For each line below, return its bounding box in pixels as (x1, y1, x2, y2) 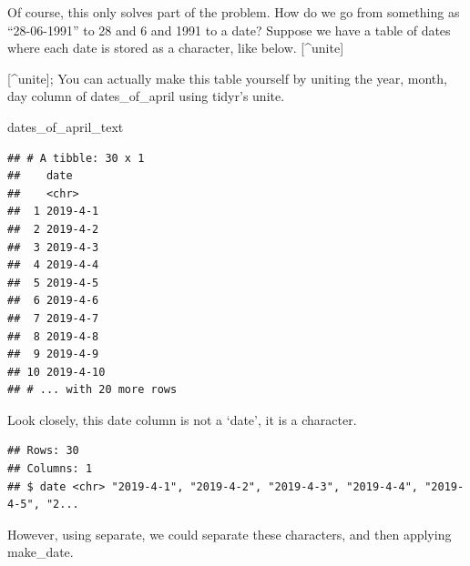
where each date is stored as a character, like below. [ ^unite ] (7, 38, 344, 57)
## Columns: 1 (7, 462, 93, 476)
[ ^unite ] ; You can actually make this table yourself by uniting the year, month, (7, 68, 447, 87)
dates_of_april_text (7, 116, 124, 136)
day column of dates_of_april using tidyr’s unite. (7, 86, 285, 106)
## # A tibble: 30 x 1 (7, 151, 145, 165)
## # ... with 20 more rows (7, 383, 178, 397)
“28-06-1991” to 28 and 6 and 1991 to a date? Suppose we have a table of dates (7, 20, 451, 39)
